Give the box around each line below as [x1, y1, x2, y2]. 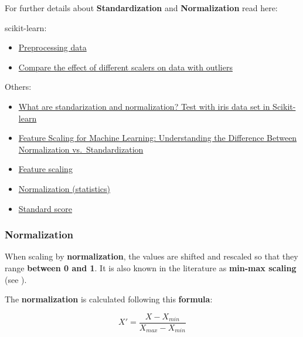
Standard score [18, 202, 72, 214]
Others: [5, 80, 32, 93]
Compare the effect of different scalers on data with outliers [18, 60, 233, 73]
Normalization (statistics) [18, 182, 111, 194]
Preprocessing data [18, 41, 87, 53]
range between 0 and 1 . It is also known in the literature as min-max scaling [5, 261, 297, 274]
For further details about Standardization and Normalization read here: [5, 2, 278, 14]
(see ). [5, 273, 27, 285]
